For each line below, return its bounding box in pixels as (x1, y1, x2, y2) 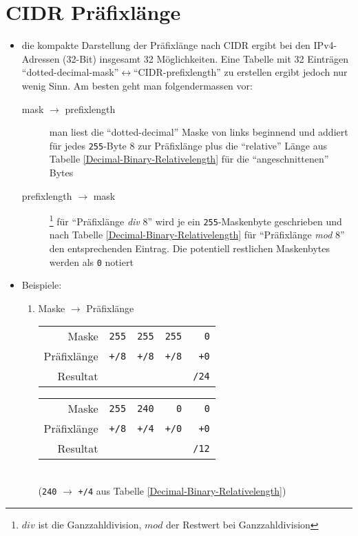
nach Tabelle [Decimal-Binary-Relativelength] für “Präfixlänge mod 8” (49, 227, 345, 242)
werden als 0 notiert (49, 254, 134, 269)
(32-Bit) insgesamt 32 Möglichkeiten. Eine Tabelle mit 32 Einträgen (63, 51, 349, 65)
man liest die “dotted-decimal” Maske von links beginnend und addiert (49, 125, 348, 139)
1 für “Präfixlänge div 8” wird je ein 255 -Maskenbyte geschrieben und (49, 212, 342, 228)
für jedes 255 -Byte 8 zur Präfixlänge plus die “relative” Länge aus (49, 138, 327, 152)
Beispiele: (21, 278, 62, 292)
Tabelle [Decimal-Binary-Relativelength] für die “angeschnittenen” (49, 152, 329, 166)
